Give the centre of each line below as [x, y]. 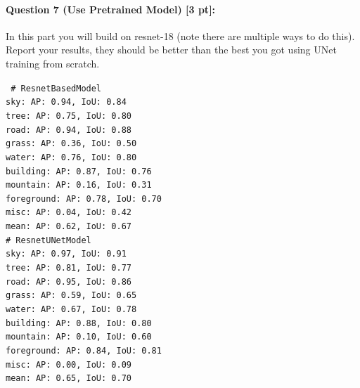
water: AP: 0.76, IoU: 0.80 [71, 157]
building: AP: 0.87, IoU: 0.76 [79, 171]
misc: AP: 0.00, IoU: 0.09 [69, 364]
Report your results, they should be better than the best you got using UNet [171, 50]
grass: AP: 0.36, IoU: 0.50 [71, 144]
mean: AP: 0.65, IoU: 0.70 [69, 379]
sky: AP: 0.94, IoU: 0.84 [66, 102]
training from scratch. [53, 63]
